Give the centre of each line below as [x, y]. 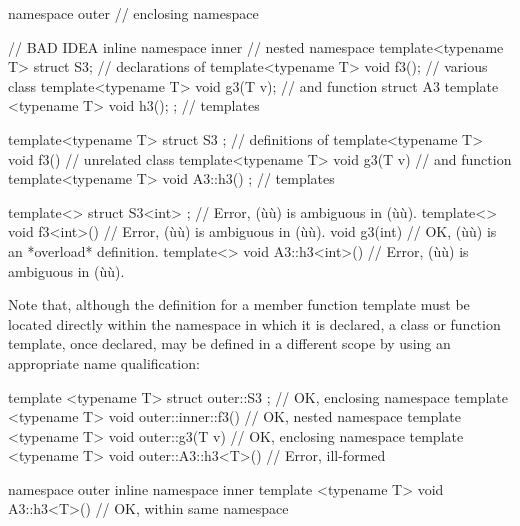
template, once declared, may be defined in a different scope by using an [229, 343]
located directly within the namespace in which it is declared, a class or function [254, 323]
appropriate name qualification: [104, 362]
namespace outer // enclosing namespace [133, 13]
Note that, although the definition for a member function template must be [239, 304]
